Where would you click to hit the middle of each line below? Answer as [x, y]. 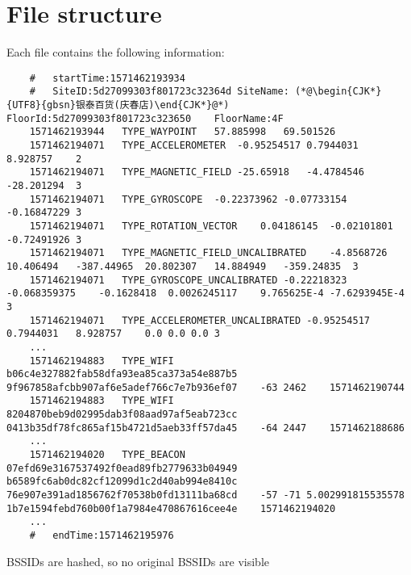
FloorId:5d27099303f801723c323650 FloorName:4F [145, 118]
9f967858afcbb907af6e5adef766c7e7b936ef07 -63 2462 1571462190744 [205, 387]
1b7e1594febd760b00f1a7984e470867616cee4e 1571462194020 [171, 508]
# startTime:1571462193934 [107, 78]
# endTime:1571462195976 [102, 536]
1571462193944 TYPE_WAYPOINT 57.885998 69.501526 [183, 132]
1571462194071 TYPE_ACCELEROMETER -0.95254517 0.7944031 [194, 145]
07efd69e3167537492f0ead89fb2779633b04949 [122, 468]
